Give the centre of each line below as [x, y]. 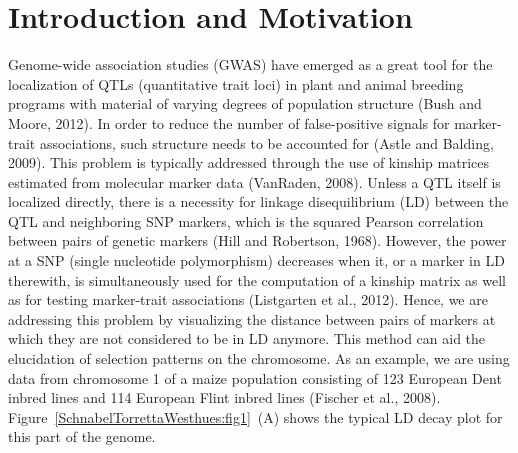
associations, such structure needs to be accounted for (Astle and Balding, [266, 142]
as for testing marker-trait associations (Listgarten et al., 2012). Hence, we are [248, 299]
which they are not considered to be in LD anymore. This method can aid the [247, 338]
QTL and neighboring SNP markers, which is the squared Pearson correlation [246, 220]
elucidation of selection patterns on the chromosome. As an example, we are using [259, 358]
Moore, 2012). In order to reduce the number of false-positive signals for [229, 122]
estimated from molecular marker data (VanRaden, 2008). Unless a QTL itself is [254, 181]
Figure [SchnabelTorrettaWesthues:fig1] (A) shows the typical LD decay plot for [255, 416]
